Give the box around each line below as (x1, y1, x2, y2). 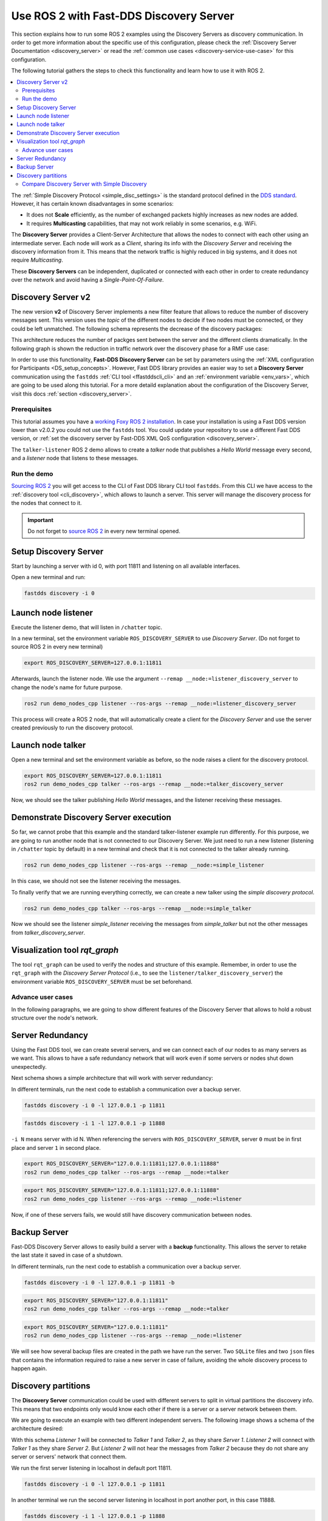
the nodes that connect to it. (11, 499, 82, 507)
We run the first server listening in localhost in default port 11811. (11, 1464, 173, 1472)
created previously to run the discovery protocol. (11, 724, 134, 731)
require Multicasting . (11, 256, 63, 264)
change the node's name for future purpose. (11, 683, 123, 691)
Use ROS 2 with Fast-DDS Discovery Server (11, 9, 234, 23)
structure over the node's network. (11, 1014, 98, 1022)
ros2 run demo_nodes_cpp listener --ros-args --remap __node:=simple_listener (24, 861, 264, 869)
